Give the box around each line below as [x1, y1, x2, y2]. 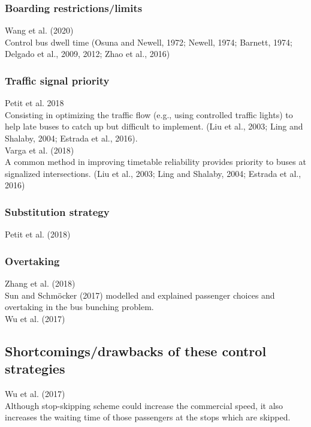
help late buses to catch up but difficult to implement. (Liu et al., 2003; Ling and [5, 120, 303, 133]
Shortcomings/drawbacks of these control [5, 341, 267, 360]
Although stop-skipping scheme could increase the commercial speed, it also [5, 399, 283, 411]
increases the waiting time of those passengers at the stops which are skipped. [5, 411, 291, 423]
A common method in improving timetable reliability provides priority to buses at [5, 155, 306, 168]
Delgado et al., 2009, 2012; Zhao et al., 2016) [5, 47, 170, 60]
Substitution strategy [5, 204, 110, 219]
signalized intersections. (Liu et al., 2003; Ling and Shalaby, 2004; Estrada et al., [5, 167, 301, 179]
